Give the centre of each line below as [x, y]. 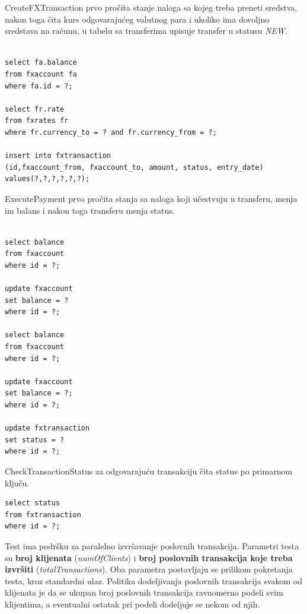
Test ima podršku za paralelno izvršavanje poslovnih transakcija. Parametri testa [152, 545]
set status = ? [35, 440]
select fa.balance [41, 63]
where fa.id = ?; [39, 86]
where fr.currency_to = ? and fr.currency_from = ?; [111, 132]
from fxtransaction [43, 515]
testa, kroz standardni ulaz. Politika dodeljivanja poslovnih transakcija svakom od [154, 580]
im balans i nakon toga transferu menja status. [90, 210]
